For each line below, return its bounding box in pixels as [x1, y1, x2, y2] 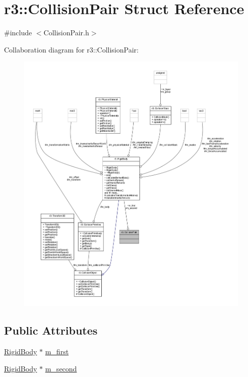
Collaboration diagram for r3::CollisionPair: [4, 44, 139, 55]
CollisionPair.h [43, 27, 89, 38]
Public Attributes [4, 322, 98, 338]
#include [4, 27, 32, 38]
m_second [45, 363, 77, 373]
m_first [45, 346, 69, 357]
